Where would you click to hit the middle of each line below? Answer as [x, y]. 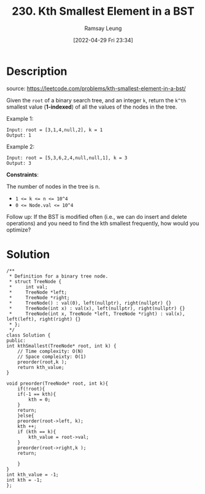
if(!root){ [31, 389]
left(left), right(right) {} [44, 319]
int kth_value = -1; [33, 474]
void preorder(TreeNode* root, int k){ [57, 383]
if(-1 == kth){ [37, 394]
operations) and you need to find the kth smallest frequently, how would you [103, 223]
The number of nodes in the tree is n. [53, 186]
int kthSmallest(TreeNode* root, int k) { [61, 346]
